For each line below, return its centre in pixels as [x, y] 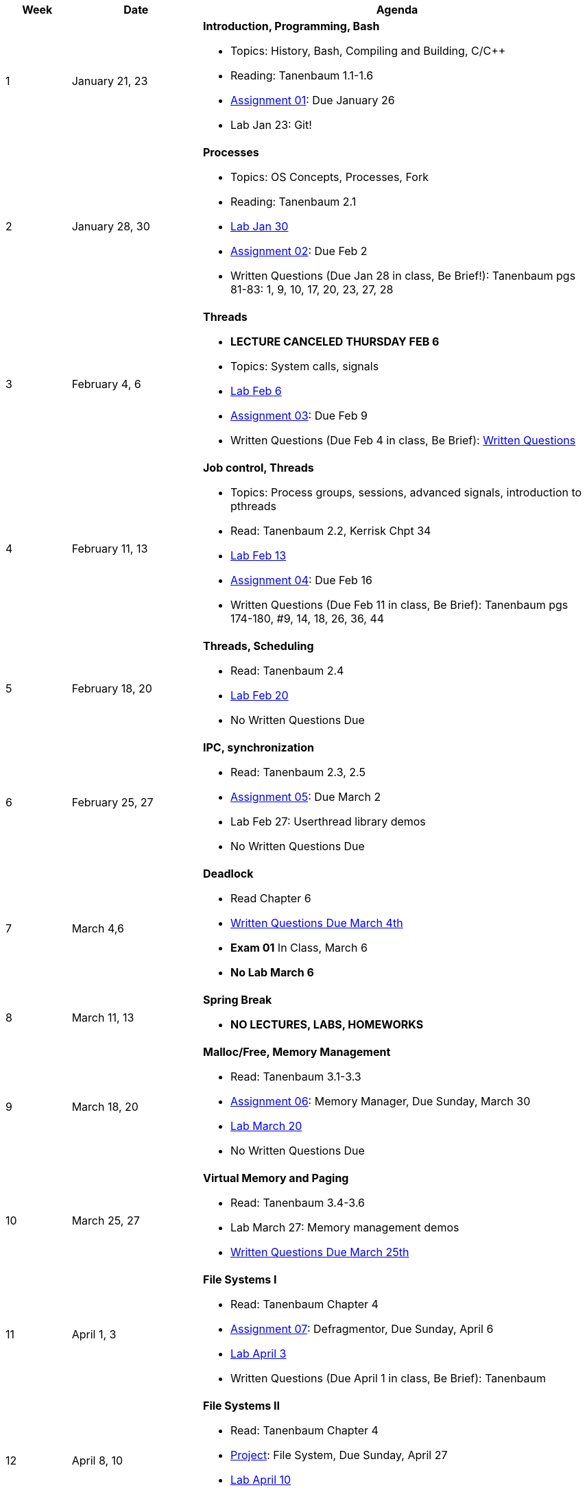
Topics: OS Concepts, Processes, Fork [329, 177]
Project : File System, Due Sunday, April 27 [339, 1455]
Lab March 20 [266, 1126]
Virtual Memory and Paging [276, 1178]
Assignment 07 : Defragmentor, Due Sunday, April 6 [362, 1329]
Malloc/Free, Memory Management [297, 1052]
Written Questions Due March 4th [316, 923]
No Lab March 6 [272, 972]
